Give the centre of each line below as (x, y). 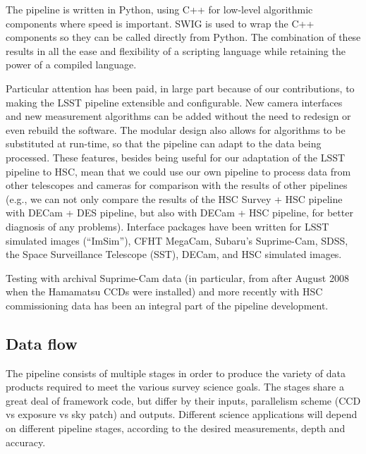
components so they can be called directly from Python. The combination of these (183, 37)
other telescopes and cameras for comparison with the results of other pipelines (177, 185)
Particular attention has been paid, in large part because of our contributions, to (180, 88)
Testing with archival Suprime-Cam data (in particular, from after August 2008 (177, 277)
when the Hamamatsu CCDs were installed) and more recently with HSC (164, 292)
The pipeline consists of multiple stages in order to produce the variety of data (176, 373)
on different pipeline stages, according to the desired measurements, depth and (176, 428)
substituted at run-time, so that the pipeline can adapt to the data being (164, 143)
